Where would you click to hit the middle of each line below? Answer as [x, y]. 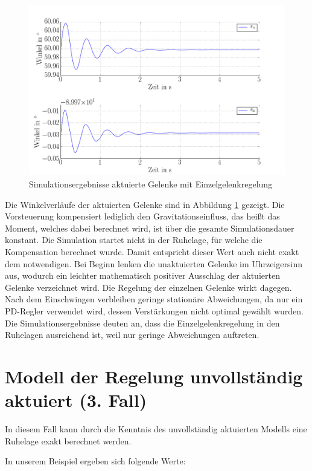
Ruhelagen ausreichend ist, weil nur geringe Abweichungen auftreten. [132, 335]
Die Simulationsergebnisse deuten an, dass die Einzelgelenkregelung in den [142, 323]
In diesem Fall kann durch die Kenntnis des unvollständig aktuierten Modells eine [156, 429]
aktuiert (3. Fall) [76, 400]
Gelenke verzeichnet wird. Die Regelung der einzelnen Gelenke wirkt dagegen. [148, 287]
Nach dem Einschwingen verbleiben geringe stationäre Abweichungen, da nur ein [154, 299]
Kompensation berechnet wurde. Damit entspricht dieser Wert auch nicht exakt [152, 251]
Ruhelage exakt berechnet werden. [68, 440]
